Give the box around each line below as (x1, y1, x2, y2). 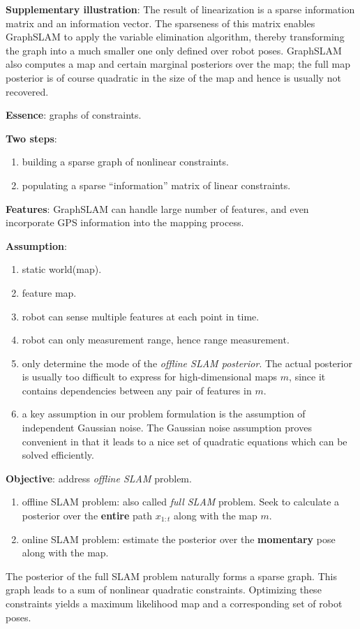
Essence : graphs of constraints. (6, 108, 142, 122)
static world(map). (22, 262, 102, 276)
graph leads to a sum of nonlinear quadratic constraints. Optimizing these (6, 582, 322, 597)
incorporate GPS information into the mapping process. (6, 215, 244, 230)
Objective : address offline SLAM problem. (6, 471, 192, 485)
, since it (289, 369, 326, 384)
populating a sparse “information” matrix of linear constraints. (22, 177, 291, 192)
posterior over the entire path (22, 508, 153, 523)
